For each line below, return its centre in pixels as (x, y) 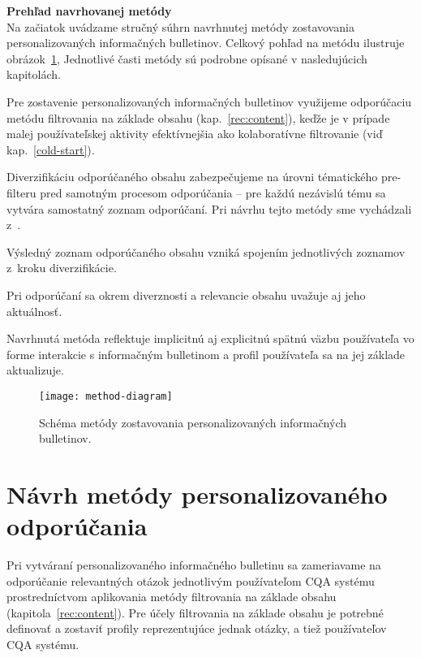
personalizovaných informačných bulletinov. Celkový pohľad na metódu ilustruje (206, 43)
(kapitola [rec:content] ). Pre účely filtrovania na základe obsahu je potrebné (195, 612)
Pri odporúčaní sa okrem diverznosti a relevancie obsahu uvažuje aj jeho (186, 294)
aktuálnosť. (34, 311)
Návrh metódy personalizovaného (197, 493)
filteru (21, 192)
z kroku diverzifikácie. (62, 268)
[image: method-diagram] (106, 396)
